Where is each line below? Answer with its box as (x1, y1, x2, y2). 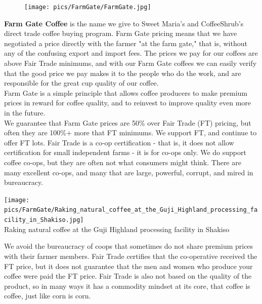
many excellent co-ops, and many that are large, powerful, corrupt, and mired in (4, 167, 253, 177)
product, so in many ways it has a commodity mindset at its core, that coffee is (4, 280, 250, 291)
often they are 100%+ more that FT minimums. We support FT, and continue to (4, 127, 257, 138)
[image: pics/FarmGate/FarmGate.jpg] (24, 4, 151, 11)
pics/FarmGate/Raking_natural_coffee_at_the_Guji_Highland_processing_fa (4, 206, 258, 214)
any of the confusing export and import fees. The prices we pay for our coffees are (4, 48, 258, 58)
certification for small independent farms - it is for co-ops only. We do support (4, 147, 246, 158)
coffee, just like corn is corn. (4, 290, 91, 301)
